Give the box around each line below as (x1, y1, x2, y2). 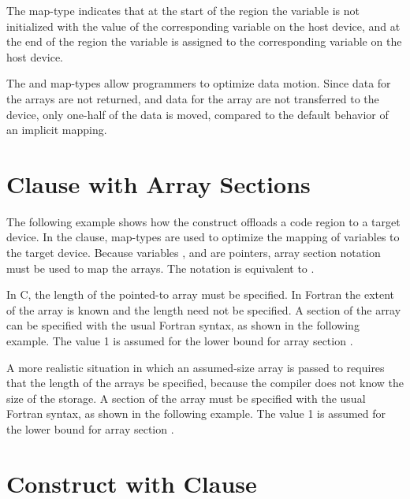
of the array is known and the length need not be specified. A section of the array (6, 301, 401, 318)
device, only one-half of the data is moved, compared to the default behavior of (6, 106, 389, 122)
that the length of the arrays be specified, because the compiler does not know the (6, 374, 404, 391)
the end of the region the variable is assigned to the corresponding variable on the (6, 33, 402, 50)
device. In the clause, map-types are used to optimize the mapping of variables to (6, 229, 400, 245)
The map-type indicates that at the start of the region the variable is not (6, 2, 360, 18)
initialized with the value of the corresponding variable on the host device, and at (6, 17, 401, 34)
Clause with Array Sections (6, 167, 311, 199)
